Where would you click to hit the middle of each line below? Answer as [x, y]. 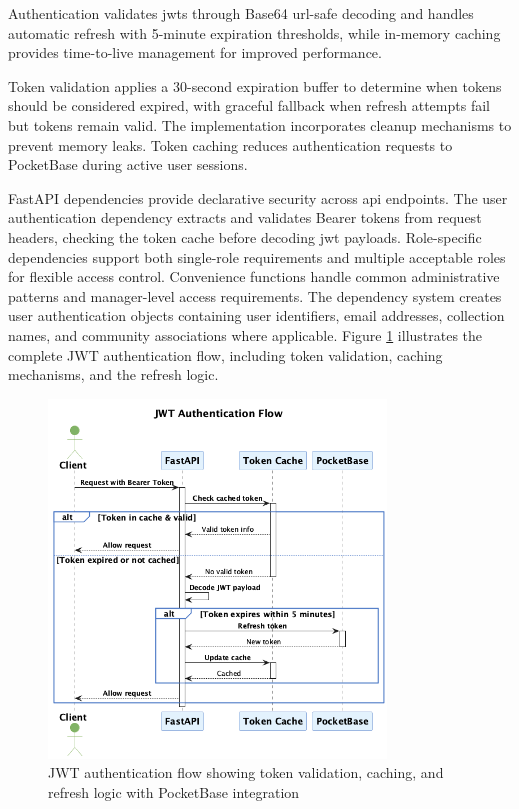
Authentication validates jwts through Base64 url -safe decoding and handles [241, 13]
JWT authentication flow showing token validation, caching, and [246, 772]
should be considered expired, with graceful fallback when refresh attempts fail [249, 105]
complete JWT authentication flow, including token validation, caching [225, 354]
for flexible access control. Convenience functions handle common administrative [254, 276]
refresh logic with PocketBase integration [174, 791]
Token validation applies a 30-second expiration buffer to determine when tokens [255, 85]
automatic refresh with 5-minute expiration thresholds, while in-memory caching [254, 32]
